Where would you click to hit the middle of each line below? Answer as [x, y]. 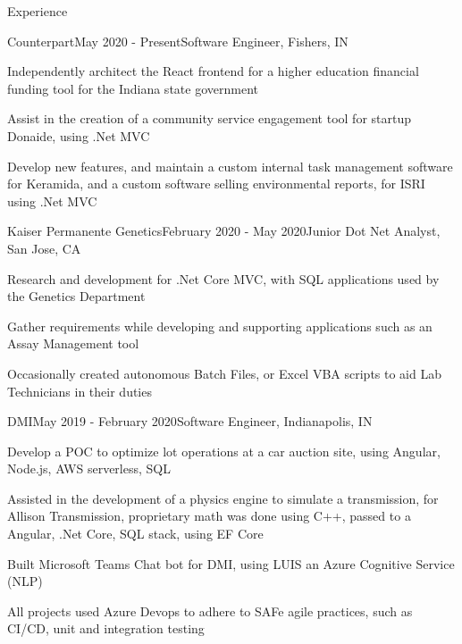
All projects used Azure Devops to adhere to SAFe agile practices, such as [210, 611]
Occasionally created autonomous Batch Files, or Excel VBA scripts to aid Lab [224, 373]
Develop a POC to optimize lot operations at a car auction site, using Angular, [224, 451]
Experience [38, 11]
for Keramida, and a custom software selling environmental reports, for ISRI [216, 184]
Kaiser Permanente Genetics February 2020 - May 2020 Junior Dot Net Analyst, [224, 231]
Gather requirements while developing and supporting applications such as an [220, 326]
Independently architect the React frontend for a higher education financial [213, 71]
